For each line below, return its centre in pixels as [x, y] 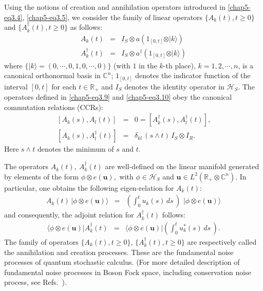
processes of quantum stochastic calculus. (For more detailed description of [122, 262]
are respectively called [222, 241]
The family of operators [41, 241]
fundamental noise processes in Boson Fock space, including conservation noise [128, 272]
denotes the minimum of [76, 149]
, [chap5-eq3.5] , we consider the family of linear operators [112, 17]
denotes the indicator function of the [193, 75]
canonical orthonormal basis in [52, 75]
